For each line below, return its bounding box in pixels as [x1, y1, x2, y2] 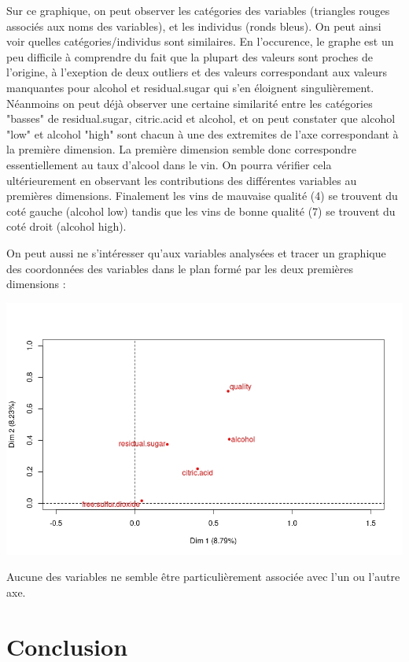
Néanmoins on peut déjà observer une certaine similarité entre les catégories [6, 94, 373, 111]
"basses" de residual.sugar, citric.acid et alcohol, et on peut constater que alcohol [6, 110, 396, 127]
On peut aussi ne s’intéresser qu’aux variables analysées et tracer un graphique [6, 244, 386, 261]
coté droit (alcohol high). [6, 218, 127, 235]
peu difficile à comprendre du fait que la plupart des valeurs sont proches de [6, 48, 374, 65]
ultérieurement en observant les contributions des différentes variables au [6, 172, 357, 188]
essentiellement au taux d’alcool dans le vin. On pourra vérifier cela [6, 156, 332, 172]
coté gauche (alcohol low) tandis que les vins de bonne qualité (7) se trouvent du [6, 202, 396, 219]
